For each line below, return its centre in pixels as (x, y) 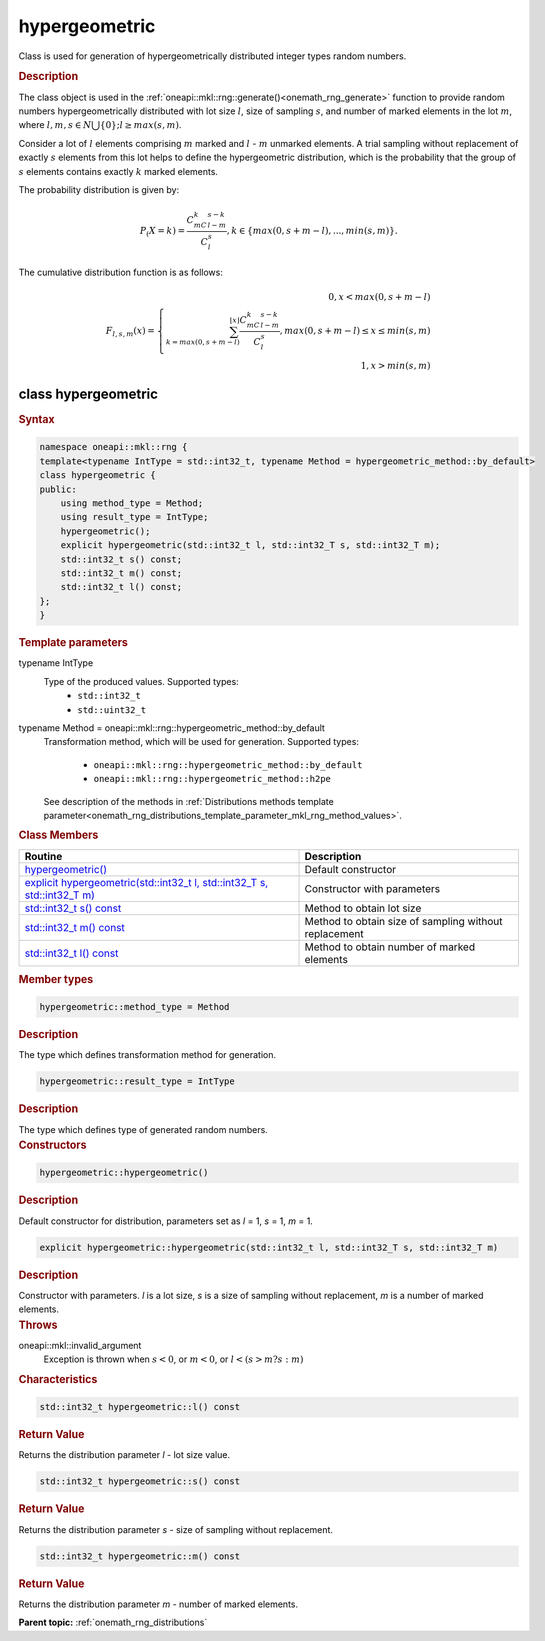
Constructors (52, 1145)
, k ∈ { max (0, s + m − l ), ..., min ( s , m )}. (312, 231)
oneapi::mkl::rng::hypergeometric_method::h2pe (212, 779)
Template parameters (73, 643)
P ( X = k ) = (162, 232)
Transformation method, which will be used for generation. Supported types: (201, 742)
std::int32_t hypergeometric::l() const (139, 1407)
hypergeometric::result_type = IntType (137, 1081)
